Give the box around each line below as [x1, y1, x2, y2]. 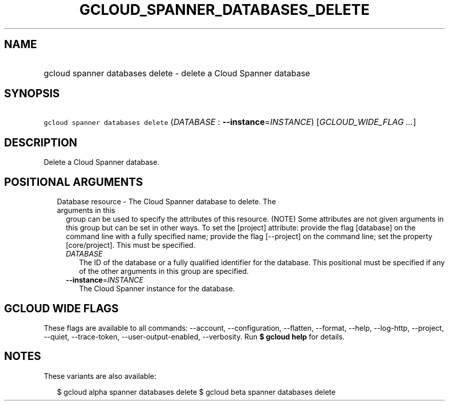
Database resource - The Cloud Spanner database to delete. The [57, 197, 276, 206]
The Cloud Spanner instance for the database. [79, 284, 235, 293]
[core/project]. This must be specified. [66, 241, 196, 250]
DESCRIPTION [4, 136, 77, 149]
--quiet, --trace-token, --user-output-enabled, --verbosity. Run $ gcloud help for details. [44, 332, 345, 341]
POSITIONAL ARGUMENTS [4, 175, 143, 188]
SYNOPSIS [4, 87, 60, 100]
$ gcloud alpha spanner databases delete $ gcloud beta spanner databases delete [57, 387, 336, 396]
